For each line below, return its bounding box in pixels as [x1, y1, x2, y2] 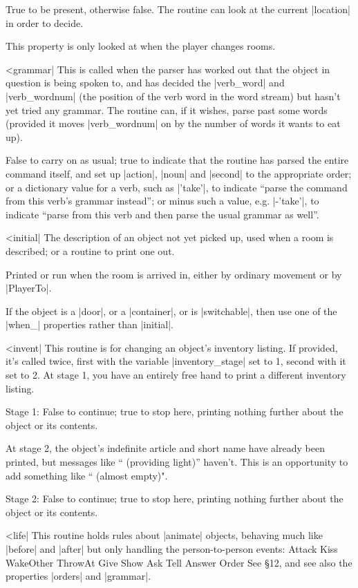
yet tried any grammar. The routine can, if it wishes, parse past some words [6, 102, 328, 117]
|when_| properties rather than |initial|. [6, 317, 173, 332]
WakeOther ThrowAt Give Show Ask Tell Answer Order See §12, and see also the [6, 555, 352, 569]
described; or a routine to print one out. [6, 243, 175, 258]
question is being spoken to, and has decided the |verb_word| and [6, 75, 285, 90]
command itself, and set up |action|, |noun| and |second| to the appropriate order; [6, 166, 352, 180]
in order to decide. [6, 15, 84, 30]
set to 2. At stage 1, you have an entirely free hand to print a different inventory [6, 368, 346, 382]
